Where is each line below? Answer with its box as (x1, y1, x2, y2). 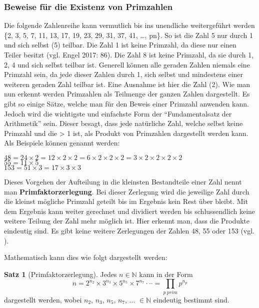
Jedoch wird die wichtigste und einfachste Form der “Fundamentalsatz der (4, 108, 232, 118)
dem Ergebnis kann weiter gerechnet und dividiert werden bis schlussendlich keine (4, 205, 255, 216)
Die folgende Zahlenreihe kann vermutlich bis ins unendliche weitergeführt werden (4, 20, 255, 30)
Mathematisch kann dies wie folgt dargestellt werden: (4, 252, 167, 262)
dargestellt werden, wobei (4, 294, 82, 304)
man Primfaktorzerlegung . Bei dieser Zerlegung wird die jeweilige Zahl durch (4, 186, 249, 196)
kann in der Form (139, 268, 193, 279)
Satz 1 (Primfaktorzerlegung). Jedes (4, 268, 117, 279)
